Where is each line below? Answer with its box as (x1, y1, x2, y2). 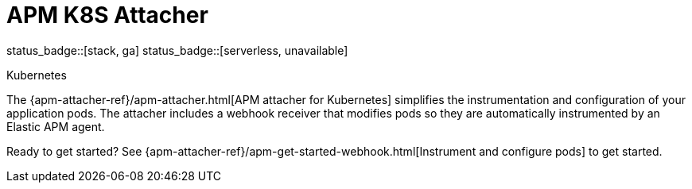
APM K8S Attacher (6, 2, 208, 29)
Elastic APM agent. (6, 119, 105, 133)
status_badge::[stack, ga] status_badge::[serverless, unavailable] (6, 43, 348, 57)
